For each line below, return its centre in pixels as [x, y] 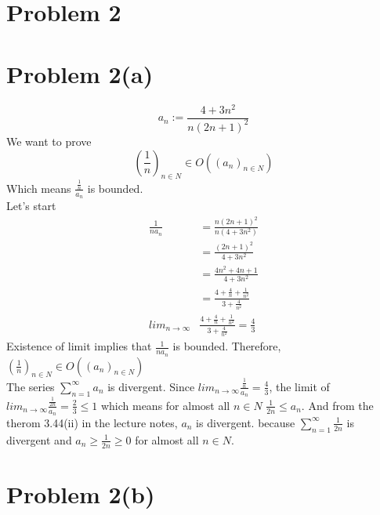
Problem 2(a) [80, 73]
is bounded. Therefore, [227, 346]
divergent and [39, 439]
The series [31, 386]
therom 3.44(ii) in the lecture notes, [92, 422]
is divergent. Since [151, 386]
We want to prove [49, 141]
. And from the [337, 405]
